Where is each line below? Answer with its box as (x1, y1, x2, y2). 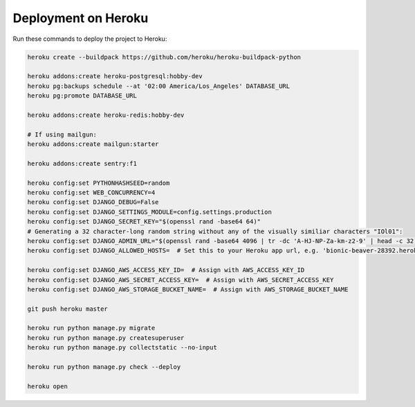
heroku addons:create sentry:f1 (27, 159, 138, 168)
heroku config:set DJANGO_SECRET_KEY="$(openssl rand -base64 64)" (27, 218, 261, 226)
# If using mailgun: (27, 130, 97, 138)
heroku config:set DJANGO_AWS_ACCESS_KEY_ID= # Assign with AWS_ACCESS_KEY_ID (27, 266, 305, 274)
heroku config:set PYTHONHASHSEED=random (27, 179, 170, 187)
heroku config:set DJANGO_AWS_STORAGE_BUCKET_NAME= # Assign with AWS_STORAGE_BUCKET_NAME (27, 285, 349, 293)
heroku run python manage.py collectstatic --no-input (27, 343, 217, 352)
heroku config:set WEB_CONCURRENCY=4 (27, 189, 156, 197)
